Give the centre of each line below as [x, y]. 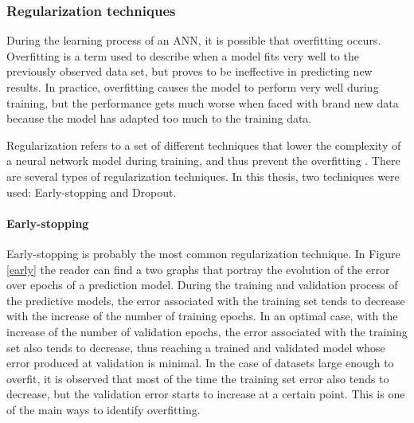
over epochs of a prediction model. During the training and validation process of [202, 285]
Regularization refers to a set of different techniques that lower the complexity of [204, 145]
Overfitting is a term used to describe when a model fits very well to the [183, 55]
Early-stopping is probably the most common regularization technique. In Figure [203, 253]
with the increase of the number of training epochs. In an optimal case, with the [202, 316]
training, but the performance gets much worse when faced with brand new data [203, 102]
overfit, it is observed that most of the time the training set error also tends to [198, 378]
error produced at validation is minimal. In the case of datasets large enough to [200, 363]
